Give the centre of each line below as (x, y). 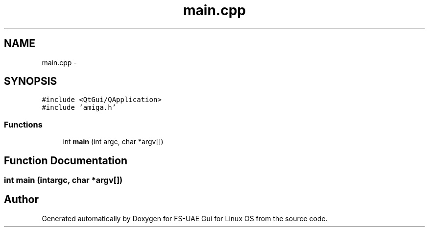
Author (21, 200)
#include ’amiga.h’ (79, 108)
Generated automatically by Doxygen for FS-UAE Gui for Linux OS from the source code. (185, 218)
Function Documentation (66, 160)
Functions (23, 124)
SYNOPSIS (31, 81)
